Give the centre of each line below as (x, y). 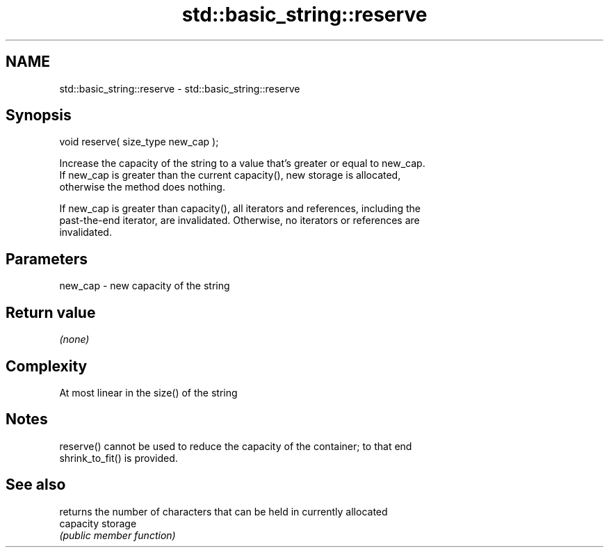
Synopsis (39, 115)
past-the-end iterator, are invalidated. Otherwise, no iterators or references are (239, 221)
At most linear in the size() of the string (148, 392)
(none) (74, 339)
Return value (51, 312)
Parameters (47, 259)
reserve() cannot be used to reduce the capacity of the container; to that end (236, 446)
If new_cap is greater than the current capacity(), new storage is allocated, (230, 175)
